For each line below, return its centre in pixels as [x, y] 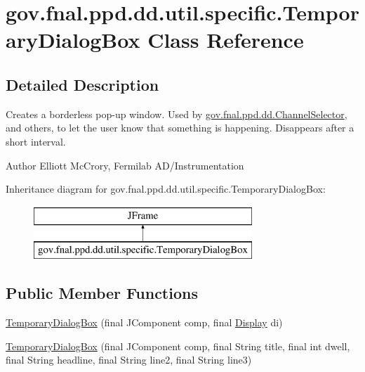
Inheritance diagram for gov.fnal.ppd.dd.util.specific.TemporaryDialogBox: [166, 189]
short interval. [36, 141]
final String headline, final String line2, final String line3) [129, 360]
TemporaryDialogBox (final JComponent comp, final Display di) [144, 322]
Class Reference [226, 40]
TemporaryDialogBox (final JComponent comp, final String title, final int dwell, [178, 346]
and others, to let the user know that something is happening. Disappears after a [180, 128]
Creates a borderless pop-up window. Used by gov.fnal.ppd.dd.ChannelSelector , [177, 114]
